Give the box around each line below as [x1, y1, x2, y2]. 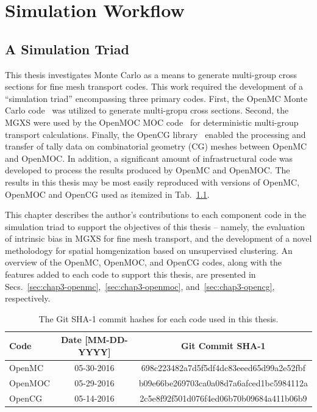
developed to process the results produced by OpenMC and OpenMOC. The [5, 164, 290, 176]
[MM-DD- [85, 333, 128, 346]
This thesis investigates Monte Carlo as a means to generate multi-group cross [5, 68, 297, 81]
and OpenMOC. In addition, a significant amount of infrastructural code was [5, 151, 293, 164]
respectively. [5, 292, 51, 305]
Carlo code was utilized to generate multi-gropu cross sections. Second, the [5, 104, 289, 117]
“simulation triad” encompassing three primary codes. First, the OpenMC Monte [5, 92, 308, 104]
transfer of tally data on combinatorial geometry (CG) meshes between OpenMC [5, 140, 307, 153]
